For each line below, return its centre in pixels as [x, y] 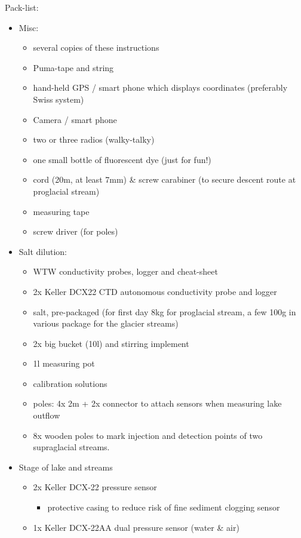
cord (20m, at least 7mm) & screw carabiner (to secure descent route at [165, 179]
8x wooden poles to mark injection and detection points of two [148, 435]
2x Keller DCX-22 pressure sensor [95, 487]
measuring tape [61, 211]
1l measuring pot [64, 363]
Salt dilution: [43, 251]
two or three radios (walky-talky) [94, 139]
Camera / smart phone [75, 119]
